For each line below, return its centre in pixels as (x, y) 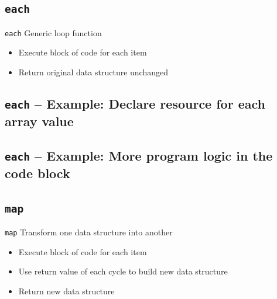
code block (37, 173)
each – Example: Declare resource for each (135, 104)
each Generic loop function (53, 32)
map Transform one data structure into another (89, 232)
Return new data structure (66, 291)
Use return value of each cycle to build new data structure (123, 271)
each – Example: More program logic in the (139, 155)
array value (39, 121)
